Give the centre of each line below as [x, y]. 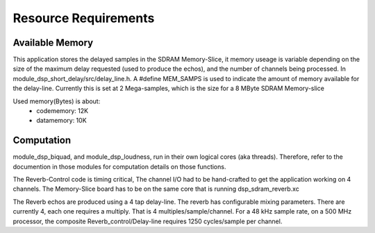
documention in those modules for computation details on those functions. [119, 166]
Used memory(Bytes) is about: [57, 101]
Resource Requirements [84, 18]
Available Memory [53, 43]
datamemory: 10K [61, 121]
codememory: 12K [62, 111]
